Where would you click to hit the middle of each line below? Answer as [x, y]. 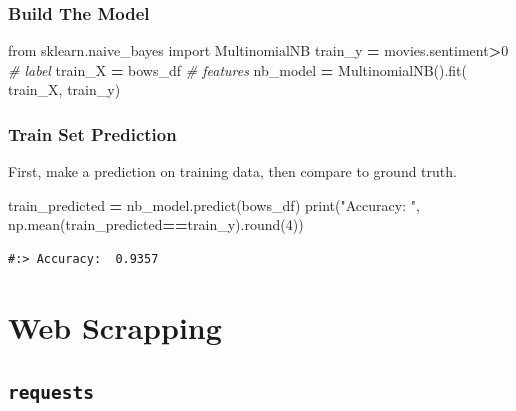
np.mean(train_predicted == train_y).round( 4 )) [156, 224]
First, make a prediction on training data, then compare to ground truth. [232, 171]
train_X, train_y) [64, 89]
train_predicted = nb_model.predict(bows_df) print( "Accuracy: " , [214, 204]
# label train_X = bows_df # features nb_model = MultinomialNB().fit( [238, 69]
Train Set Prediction [92, 133]
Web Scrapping [115, 326]
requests [51, 393]
